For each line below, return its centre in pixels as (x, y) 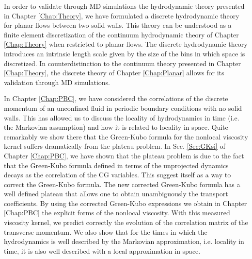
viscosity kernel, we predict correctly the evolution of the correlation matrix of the (126, 222)
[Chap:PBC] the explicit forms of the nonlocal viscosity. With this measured (117, 213)
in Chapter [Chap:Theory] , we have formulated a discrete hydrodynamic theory (122, 15)
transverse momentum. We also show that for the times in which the (106, 232)
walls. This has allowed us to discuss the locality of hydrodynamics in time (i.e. (122, 117)
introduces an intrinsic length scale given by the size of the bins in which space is (125, 53)
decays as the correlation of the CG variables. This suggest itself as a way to (118, 175)
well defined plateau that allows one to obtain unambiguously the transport (116, 194)
